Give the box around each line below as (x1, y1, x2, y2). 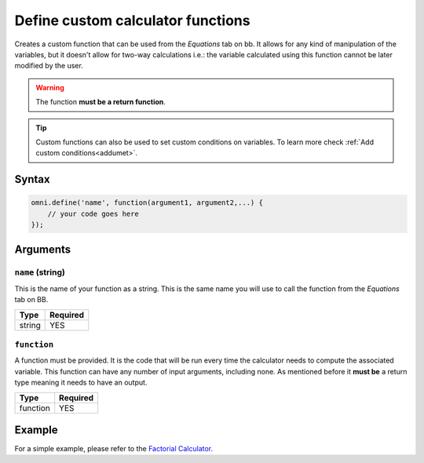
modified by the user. (14, 61, 84, 71)
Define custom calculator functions (14, 12, 250, 29)
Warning (35, 82, 64, 92)
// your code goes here (47, 209, 139, 218)
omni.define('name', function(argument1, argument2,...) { (31, 199, 263, 207)
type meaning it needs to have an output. (14, 377, 148, 388)
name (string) (14, 267, 66, 278)
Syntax (14, 173, 50, 186)
